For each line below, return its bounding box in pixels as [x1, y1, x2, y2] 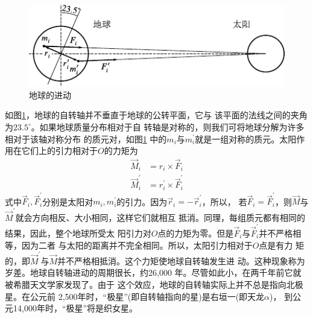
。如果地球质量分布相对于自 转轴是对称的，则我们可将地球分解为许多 [31, 120, 305, 133]
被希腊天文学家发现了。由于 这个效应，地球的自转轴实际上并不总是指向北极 [5, 278, 303, 291]
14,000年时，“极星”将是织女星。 [13, 302, 138, 314]
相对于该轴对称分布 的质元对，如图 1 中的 [5, 132, 167, 145]
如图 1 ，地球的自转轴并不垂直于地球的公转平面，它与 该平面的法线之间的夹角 [5, 109, 308, 121]
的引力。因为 [116, 195, 168, 208]
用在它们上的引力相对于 [5, 144, 98, 157]
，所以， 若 [201, 195, 247, 208]
